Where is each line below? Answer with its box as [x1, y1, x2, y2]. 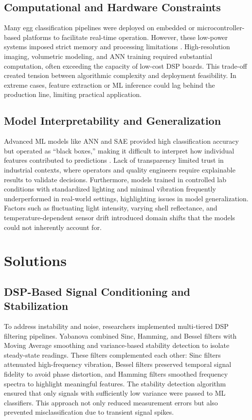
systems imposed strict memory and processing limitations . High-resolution [4, 41, 230, 52]
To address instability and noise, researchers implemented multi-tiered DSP [4, 321, 229, 331]
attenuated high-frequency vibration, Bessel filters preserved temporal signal [4, 359, 232, 369]
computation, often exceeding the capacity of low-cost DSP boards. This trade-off [4, 60, 247, 71]
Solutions [4, 250, 67, 270]
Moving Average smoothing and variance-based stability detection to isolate [4, 340, 230, 350]
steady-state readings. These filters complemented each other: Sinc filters [4, 349, 221, 360]
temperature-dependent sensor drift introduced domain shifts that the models [4, 212, 235, 222]
